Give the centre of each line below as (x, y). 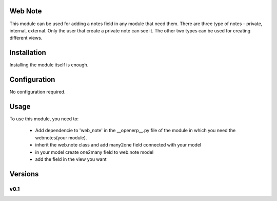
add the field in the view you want (71, 159)
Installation (28, 53)
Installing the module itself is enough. (49, 65)
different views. (26, 38)
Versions (24, 174)
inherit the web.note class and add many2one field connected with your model (118, 145)
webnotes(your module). (61, 138)
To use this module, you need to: (44, 119)
